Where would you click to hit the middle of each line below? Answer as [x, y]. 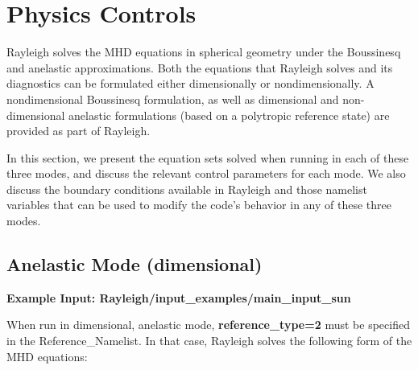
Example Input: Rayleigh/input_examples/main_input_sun [179, 297]
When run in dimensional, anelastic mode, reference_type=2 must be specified [208, 325]
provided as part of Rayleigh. [79, 131]
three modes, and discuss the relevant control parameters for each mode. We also [206, 173]
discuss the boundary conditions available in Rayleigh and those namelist [187, 189]
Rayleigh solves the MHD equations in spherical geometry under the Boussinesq [204, 52]
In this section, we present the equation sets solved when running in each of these [208, 157]
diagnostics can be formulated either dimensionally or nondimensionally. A [190, 83]
